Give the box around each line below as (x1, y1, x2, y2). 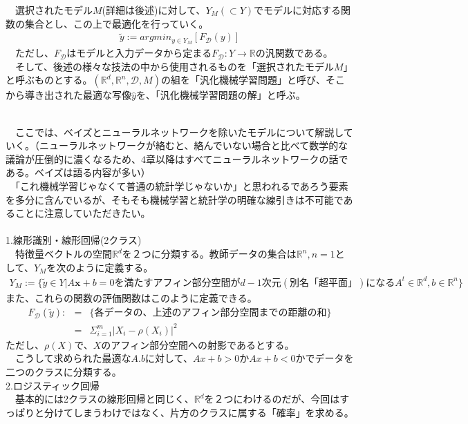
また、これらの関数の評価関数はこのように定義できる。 (6, 290, 257, 305)
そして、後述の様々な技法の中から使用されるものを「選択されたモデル (15, 59, 334, 73)
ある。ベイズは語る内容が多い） (6, 165, 151, 180)
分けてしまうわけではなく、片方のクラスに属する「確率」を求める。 (44, 405, 354, 419)
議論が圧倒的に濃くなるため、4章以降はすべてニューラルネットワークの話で (6, 151, 348, 166)
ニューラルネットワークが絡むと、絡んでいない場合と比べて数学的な (39, 138, 348, 153)
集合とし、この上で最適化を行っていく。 (24, 16, 209, 30)
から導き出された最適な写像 (6, 88, 131, 102)
